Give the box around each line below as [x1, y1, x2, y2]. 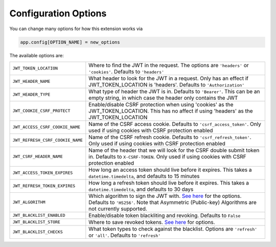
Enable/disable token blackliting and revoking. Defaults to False [88, 212, 241, 219]
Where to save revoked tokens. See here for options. [88, 218, 215, 226]
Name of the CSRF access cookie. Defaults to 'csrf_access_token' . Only [88, 120, 262, 127]
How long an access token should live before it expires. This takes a [88, 166, 252, 173]
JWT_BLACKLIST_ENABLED [12, 213, 66, 218]
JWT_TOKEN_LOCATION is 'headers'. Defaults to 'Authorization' [88, 81, 245, 88]
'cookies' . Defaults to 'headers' [88, 68, 165, 75]
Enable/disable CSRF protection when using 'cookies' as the [88, 101, 234, 108]
